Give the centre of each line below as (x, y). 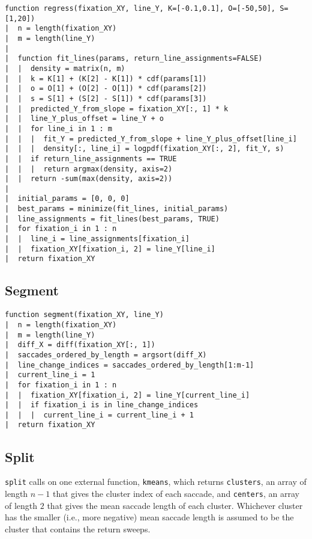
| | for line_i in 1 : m (58, 128)
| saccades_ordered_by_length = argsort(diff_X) (106, 355)
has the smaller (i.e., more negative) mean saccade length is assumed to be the (149, 517)
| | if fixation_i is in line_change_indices (102, 405)
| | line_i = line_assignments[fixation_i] (97, 239)
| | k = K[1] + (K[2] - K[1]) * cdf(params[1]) (106, 79)
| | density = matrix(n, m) (65, 68)
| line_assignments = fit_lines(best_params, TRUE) (112, 219)
